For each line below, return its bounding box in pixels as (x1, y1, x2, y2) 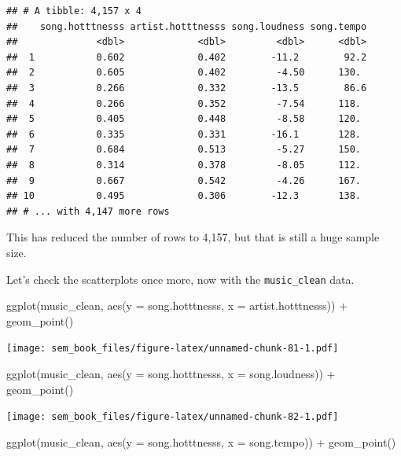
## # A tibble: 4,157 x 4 (6, 6, 142, 17)
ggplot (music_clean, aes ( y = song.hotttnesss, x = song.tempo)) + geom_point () (6, 433, 396, 450)
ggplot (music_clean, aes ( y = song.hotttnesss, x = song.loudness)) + (6, 366, 336, 381)
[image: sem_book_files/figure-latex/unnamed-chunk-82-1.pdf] (6, 411, 339, 423)
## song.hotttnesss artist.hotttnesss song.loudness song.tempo (6, 20, 367, 32)
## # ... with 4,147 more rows (6, 205, 170, 217)
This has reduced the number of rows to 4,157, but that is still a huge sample (6, 229, 380, 245)
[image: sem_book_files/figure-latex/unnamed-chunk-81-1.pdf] (6, 343, 339, 355)
